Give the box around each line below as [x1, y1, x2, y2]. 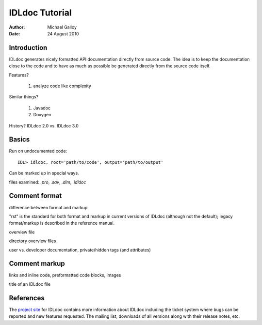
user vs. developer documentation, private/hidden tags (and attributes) [9, 247, 151, 253]
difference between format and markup [9, 204, 88, 210]
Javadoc [33, 105, 51, 111]
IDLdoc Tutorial [9, 7, 72, 18]
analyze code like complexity [33, 83, 92, 89]
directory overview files [9, 238, 56, 244]
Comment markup [9, 260, 65, 268]
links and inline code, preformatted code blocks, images [9, 272, 121, 278]
